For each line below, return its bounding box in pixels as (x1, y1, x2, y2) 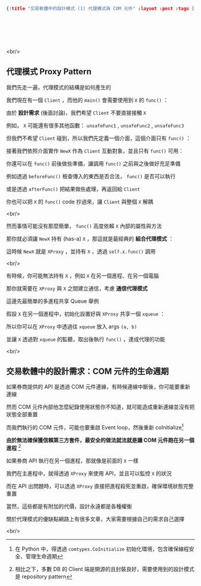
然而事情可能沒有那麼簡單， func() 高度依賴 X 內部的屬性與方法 (6, 222, 162, 230)
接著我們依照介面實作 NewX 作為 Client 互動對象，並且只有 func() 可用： (6, 147, 184, 154)
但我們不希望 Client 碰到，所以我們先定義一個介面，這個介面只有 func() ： (6, 135, 191, 142)
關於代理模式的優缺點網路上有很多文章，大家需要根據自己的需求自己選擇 (6, 515, 184, 523)
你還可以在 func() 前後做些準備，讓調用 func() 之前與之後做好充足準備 (6, 160, 181, 167)
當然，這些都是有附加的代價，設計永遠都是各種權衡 (6, 502, 132, 509)
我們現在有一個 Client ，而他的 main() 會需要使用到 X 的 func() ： (6, 96, 169, 103)
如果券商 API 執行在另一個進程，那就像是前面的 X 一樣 (6, 457, 139, 464)
